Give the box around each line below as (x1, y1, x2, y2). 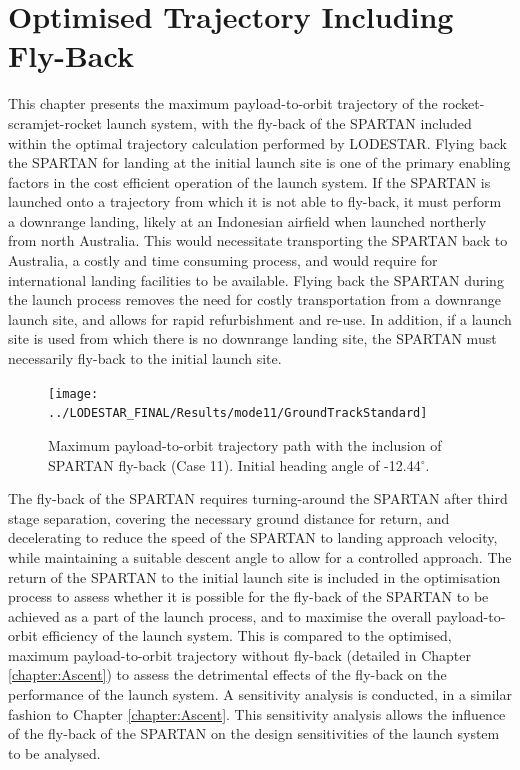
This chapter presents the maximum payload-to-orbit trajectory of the (8, 93, 438, 114)
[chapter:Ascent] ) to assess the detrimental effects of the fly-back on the (8, 664, 447, 685)
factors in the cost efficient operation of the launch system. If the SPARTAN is (8, 171, 491, 192)
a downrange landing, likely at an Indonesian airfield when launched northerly (8, 210, 487, 231)
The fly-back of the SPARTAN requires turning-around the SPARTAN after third (8, 488, 508, 509)
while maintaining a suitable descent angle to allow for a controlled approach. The (8, 546, 512, 567)
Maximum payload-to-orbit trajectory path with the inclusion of (48, 434, 442, 455)
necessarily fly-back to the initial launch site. (8, 348, 282, 369)
